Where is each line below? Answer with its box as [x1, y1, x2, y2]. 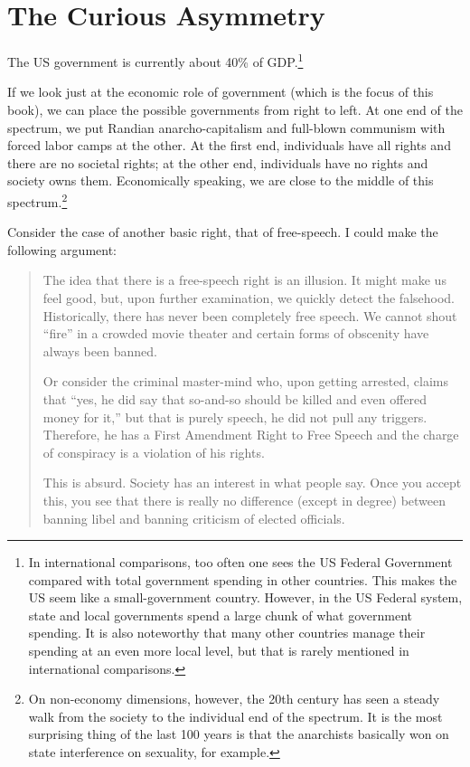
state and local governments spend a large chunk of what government [28, 605, 413, 624]
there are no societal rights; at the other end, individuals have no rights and [7, 153, 428, 172]
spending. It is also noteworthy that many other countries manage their [28, 623, 426, 642]
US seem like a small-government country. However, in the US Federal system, [28, 588, 463, 607]
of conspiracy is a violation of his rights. [42, 442, 265, 461]
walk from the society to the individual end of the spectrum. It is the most [28, 706, 443, 725]
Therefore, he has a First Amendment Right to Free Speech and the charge [42, 425, 459, 444]
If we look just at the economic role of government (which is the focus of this [7, 82, 434, 101]
